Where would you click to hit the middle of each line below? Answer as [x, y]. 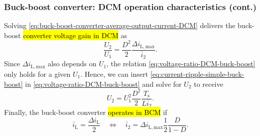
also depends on [72, 63]
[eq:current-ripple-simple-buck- [197, 74]
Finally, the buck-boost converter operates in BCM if [86, 112]
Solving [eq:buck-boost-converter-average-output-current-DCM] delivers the [120, 25]
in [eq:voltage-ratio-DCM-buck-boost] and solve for [103, 84]
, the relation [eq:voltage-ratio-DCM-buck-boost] [181, 63]
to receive [209, 84]
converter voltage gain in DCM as [75, 35]
